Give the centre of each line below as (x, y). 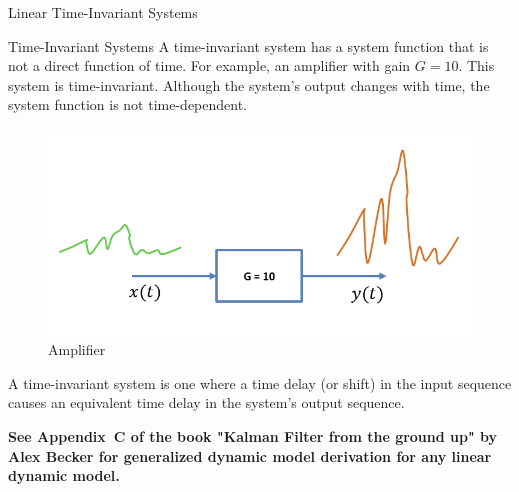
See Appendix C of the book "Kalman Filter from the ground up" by (253, 435)
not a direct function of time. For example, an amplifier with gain (209, 65)
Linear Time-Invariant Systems (103, 12)
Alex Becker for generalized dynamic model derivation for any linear (250, 455)
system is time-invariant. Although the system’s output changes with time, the (249, 84)
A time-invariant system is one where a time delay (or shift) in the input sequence (260, 382)
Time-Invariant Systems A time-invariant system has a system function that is (248, 45)
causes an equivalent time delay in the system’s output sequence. (206, 402)
